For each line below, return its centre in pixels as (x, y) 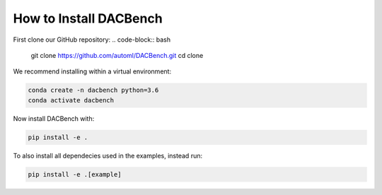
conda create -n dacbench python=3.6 (93, 90)
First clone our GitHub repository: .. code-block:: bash (92, 40)
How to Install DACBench (88, 18)
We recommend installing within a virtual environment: (92, 71)
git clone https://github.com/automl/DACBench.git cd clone (117, 55)
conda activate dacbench (71, 100)
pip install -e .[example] (75, 174)
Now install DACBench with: (54, 118)
